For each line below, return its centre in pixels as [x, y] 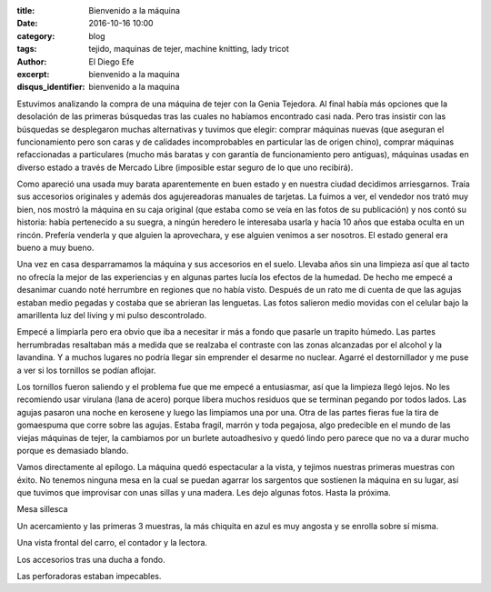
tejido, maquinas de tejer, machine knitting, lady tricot [189, 49]
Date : [27, 24]
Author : [32, 61]
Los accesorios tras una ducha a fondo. [91, 559]
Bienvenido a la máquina [135, 10]
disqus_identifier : [51, 87]
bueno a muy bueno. [55, 248]
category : [36, 35]
